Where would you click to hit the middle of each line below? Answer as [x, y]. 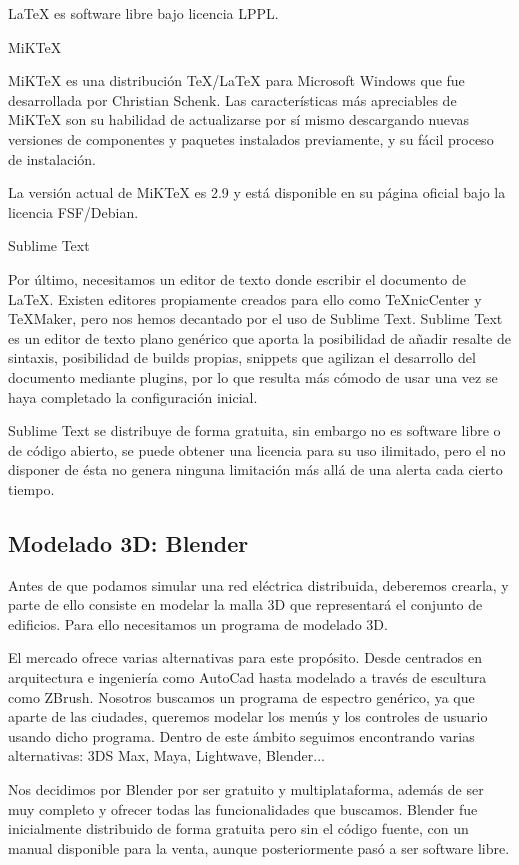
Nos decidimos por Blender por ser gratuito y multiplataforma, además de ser [246, 789]
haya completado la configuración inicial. [133, 396]
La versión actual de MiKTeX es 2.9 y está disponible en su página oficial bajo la [257, 192]
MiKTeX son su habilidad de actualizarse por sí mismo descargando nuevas [239, 119]
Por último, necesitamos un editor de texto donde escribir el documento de [237, 278]
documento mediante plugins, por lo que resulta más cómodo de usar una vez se [253, 376]
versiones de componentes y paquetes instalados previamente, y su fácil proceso [251, 138]
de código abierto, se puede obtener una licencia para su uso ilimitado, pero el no [257, 449]
